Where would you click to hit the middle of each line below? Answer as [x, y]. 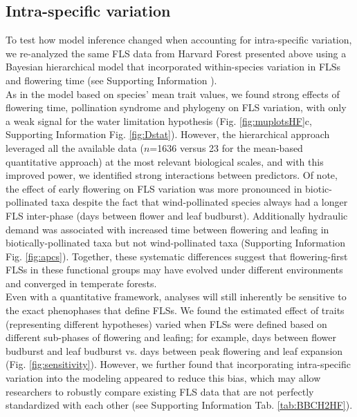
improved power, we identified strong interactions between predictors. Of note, [172, 175]
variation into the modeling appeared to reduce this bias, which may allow [163, 378]
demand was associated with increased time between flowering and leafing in [167, 229]
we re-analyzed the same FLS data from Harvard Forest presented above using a [176, 53]
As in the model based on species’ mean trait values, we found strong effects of [173, 94]
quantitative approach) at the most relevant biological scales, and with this [165, 161]
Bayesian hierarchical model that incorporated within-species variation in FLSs [173, 67]
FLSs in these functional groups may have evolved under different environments [174, 270]
